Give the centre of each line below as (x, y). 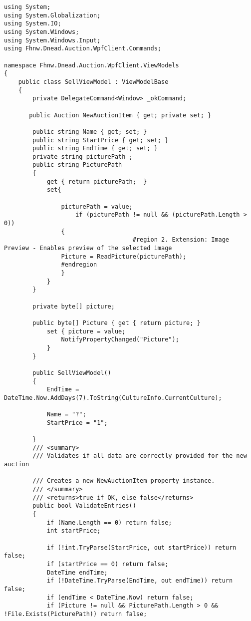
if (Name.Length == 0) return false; (109, 522)
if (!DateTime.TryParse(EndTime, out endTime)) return (140, 581)
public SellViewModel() (72, 373)
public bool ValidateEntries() (84, 506)
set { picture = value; (86, 331)
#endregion (79, 265)
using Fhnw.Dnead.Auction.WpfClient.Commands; (83, 49)
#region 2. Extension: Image (181, 240)
